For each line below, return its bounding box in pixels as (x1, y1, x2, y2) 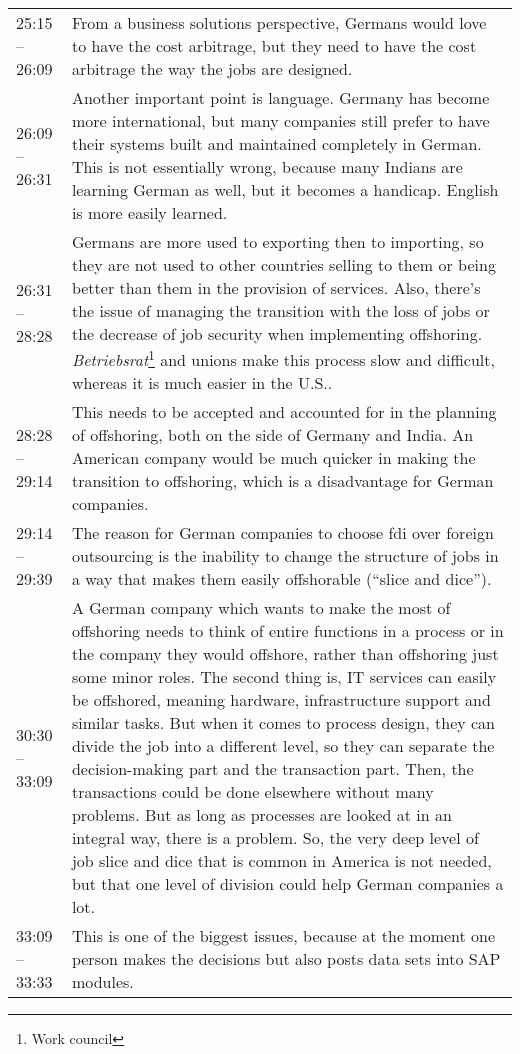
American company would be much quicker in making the (71, 446, 476, 470)
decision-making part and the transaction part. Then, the (71, 757, 474, 781)
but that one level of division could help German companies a (71, 872, 504, 896)
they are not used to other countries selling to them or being (71, 253, 496, 276)
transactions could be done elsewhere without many (71, 780, 434, 804)
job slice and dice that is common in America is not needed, (71, 849, 492, 873)
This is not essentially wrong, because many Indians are (71, 155, 463, 178)
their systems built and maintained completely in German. (71, 132, 482, 155)
